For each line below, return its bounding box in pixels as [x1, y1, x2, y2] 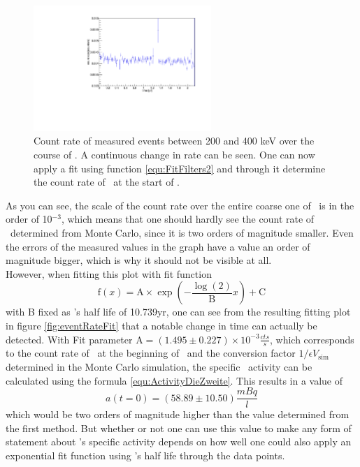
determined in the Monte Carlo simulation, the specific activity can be [6, 359, 312, 373]
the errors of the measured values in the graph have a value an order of [6, 239, 310, 253]
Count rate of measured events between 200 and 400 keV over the [34, 133, 315, 148]
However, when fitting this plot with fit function [6, 266, 212, 281]
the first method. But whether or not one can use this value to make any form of [6, 420, 352, 435]
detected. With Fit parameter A [6, 332, 143, 346]
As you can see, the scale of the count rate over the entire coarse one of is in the [6, 198, 354, 212]
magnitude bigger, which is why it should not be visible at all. [6, 253, 272, 267]
